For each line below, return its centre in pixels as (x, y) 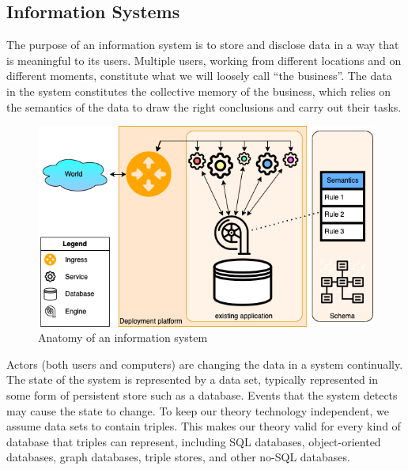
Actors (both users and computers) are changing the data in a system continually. (205, 364)
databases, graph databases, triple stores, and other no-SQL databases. (178, 457)
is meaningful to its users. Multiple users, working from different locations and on (204, 60)
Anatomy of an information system (123, 337)
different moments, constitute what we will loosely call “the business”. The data (199, 76)
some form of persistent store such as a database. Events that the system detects (202, 395)
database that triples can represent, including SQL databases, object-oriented (194, 441)
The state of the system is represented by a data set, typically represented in (193, 379)
